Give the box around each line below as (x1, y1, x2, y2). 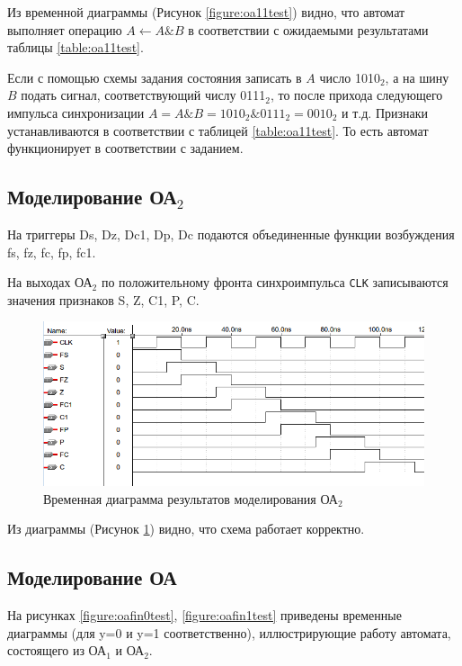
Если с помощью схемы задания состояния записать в (7, 67, 302, 86)
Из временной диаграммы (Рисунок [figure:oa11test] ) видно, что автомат (7, 3, 405, 21)
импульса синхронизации (7, 103, 145, 121)
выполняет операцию (7, 20, 122, 39)
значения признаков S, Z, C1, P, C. (7, 290, 200, 309)
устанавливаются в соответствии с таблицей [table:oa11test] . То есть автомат (7, 121, 429, 139)
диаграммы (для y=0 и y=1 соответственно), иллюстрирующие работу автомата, (7, 623, 451, 642)
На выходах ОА (7, 273, 93, 292)
